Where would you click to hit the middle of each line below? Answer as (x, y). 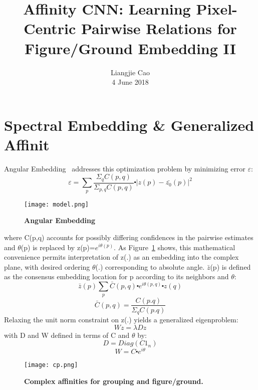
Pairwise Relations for (159, 28)
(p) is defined (230, 266)
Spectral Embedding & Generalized (129, 125)
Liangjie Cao (130, 72)
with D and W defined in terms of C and (67, 335)
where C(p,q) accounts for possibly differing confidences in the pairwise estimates (129, 237)
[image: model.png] (56, 204)
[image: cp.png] (51, 365)
